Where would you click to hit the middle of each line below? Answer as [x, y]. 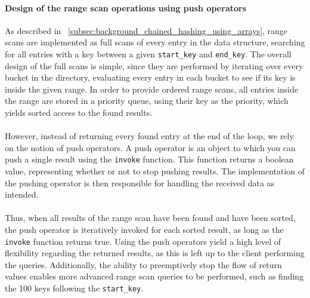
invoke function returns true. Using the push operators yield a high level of [143, 241]
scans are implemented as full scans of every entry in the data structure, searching [155, 42]
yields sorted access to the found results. [79, 113]
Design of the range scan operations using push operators [126, 7]
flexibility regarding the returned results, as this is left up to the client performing [155, 253]
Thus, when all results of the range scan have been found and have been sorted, [150, 218]
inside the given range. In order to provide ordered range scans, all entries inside [152, 89]
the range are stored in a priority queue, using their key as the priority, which [147, 101]
